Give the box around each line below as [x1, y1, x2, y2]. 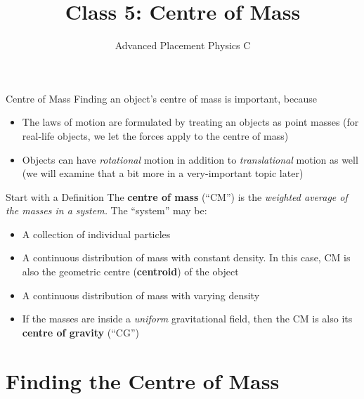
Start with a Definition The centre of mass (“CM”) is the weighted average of [6, 189, 348, 204]
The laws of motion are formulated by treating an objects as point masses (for [22, 115, 359, 129]
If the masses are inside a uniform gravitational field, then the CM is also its [22, 311, 353, 326]
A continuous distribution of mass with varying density [22, 287, 260, 302]
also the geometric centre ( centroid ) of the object [22, 264, 239, 279]
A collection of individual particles [22, 226, 171, 241]
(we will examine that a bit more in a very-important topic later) [22, 166, 304, 181]
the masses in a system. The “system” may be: [6, 203, 207, 218]
